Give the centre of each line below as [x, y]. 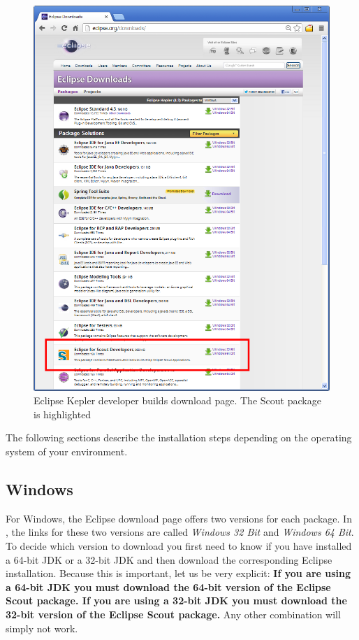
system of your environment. [67, 451]
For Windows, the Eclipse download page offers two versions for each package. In [179, 518]
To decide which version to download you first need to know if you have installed [179, 546]
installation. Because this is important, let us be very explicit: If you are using [178, 573]
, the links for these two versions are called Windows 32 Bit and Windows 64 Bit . [180, 532]
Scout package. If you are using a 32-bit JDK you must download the [176, 600]
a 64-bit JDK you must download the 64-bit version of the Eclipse [168, 586]
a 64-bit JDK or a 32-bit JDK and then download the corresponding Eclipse [169, 559]
